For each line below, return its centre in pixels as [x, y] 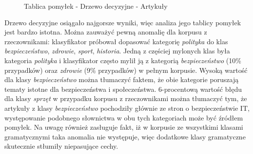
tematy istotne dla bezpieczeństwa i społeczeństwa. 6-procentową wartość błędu [123, 89]
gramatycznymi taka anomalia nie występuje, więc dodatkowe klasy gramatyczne [125, 136]
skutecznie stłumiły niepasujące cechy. [61, 146]
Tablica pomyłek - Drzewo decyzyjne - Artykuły [96, 6]
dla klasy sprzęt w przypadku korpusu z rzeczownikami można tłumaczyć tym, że [126, 98]
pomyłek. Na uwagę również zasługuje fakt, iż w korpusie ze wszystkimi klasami [124, 127]
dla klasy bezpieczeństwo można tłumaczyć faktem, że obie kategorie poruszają [122, 79]
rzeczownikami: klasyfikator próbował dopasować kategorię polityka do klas [116, 41]
